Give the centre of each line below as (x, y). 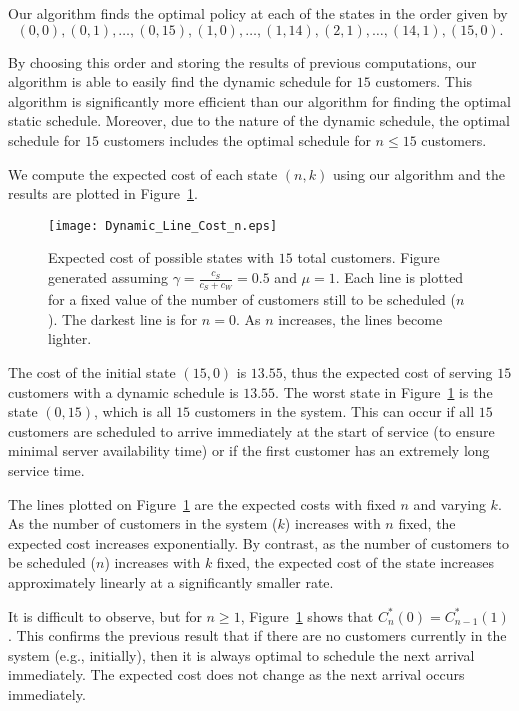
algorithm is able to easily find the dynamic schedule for (180, 81)
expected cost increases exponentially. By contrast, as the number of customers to (258, 542)
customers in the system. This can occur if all (334, 411)
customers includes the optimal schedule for (237, 139)
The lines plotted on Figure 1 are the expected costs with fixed (202, 503)
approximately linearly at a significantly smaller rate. (171, 581)
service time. (46, 469)
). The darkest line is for (123, 318)
